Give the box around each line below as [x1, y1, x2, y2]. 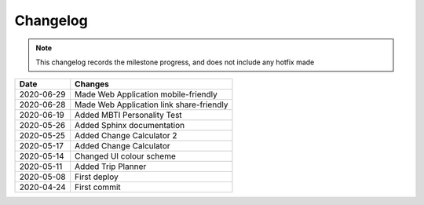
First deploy [75, 171, 119, 182]
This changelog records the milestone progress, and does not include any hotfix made [35, 57, 315, 67]
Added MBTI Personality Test [75, 110, 182, 121]
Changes [75, 79, 110, 90]
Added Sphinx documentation [75, 120, 185, 131]
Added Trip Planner [75, 161, 147, 172]
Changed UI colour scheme [75, 151, 176, 162]
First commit [75, 181, 121, 192]
